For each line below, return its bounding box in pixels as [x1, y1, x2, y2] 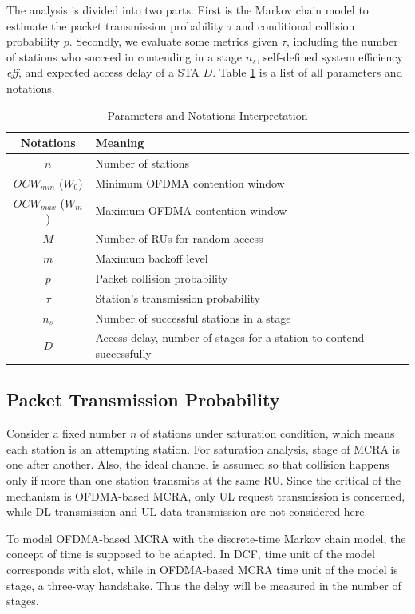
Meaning [95, 134, 144, 151]
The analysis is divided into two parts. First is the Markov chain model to [6, 2, 369, 18]
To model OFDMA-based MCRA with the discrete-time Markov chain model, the [6, 529, 406, 546]
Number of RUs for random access [95, 230, 263, 247]
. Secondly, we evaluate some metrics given [69, 33, 279, 50]
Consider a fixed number [6, 425, 127, 442]
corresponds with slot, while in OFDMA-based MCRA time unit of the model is [6, 561, 398, 577]
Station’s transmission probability [95, 289, 260, 306]
